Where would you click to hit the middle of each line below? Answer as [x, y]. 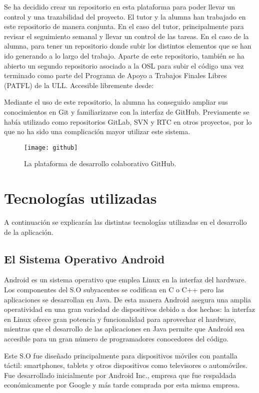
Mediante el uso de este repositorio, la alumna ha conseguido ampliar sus [116, 102]
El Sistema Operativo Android [84, 259]
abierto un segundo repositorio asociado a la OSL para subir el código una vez [124, 65]
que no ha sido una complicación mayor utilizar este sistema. [97, 131]
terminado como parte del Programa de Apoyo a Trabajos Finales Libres [115, 75]
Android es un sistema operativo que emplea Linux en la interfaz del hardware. [125, 280]
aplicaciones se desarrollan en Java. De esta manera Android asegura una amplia [128, 299]
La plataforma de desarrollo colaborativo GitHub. [100, 163]
